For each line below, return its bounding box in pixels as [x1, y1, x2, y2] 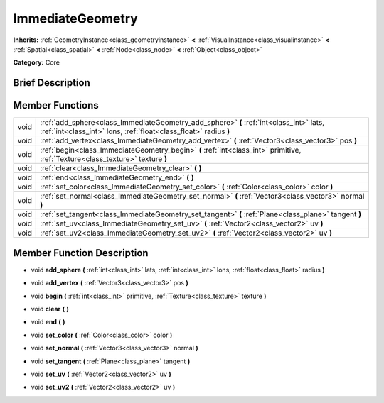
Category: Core [13, 58, 60, 67]
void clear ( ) [31, 304, 69, 313]
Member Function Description [13, 247, 149, 259]
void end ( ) [31, 318, 65, 326]
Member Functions [13, 99, 99, 111]
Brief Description [13, 77, 90, 89]
